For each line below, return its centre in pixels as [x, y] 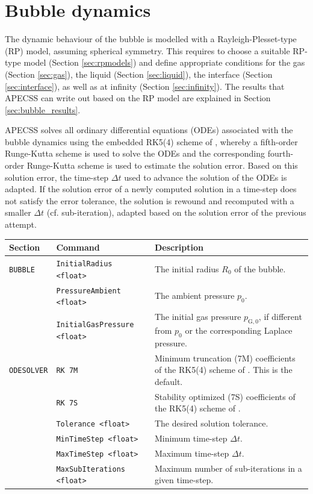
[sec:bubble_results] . [43, 109]
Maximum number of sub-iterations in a [228, 468]
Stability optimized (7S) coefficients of [225, 396]
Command [78, 247]
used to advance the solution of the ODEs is [206, 177]
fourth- [280, 153]
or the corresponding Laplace [239, 330]
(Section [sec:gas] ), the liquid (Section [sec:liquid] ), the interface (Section [139, 74]
